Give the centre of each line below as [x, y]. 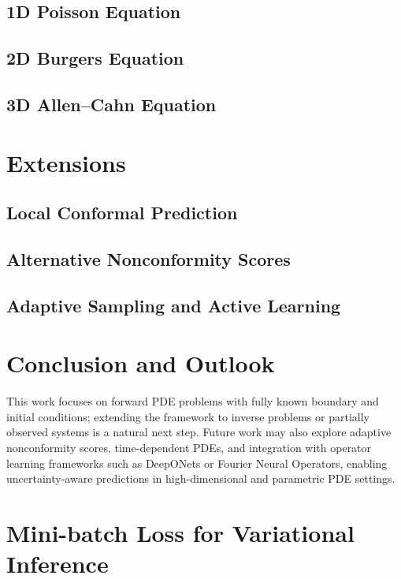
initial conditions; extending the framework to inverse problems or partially [188, 416]
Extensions [66, 162]
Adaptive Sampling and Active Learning [174, 305]
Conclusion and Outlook [141, 363]
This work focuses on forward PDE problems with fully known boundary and [193, 401]
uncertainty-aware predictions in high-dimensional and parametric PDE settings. [201, 478]
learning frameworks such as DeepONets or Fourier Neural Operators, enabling [197, 463]
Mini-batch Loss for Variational [180, 532]
